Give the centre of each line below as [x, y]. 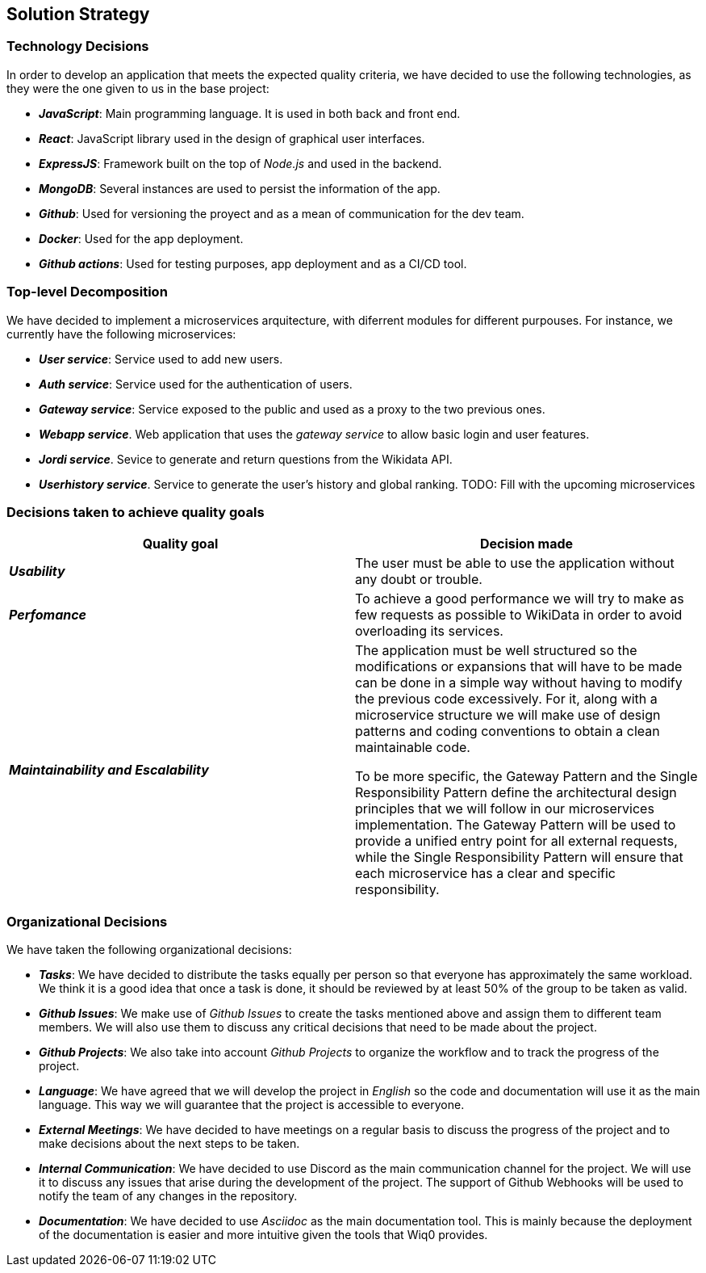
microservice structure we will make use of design [508, 715]
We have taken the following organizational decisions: [149, 950]
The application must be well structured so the [496, 651]
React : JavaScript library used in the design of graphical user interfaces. [232, 138]
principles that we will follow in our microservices [505, 809]
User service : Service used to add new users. [161, 359]
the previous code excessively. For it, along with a [506, 699]
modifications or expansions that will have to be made [519, 667]
